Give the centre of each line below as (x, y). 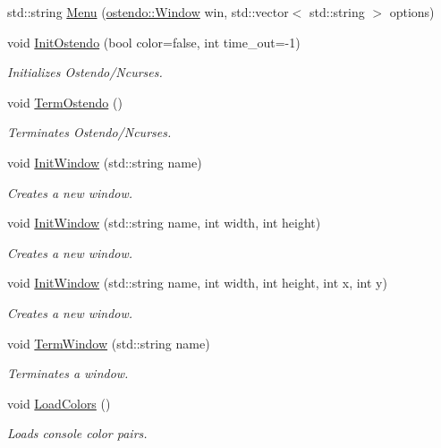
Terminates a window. (68, 373)
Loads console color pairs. (77, 433)
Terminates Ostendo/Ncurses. (89, 132)
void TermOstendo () (65, 102)
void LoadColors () (59, 403)
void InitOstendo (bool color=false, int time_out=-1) (154, 42)
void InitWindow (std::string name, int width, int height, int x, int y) (197, 283)
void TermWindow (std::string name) (109, 343)
